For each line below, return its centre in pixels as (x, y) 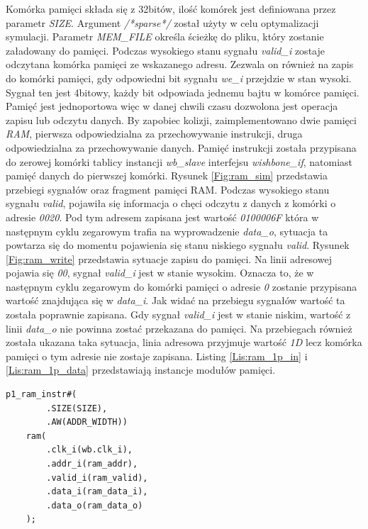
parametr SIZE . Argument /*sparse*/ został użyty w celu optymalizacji (162, 22)
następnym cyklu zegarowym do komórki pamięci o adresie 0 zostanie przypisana (182, 286)
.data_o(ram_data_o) (95, 505)
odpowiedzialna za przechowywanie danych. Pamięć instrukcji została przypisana (181, 147)
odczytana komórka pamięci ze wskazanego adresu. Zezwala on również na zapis (180, 64)
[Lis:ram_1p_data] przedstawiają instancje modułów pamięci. (141, 370)
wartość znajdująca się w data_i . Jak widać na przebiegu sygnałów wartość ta (175, 300)
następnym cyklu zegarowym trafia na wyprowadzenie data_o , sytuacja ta (167, 231)
